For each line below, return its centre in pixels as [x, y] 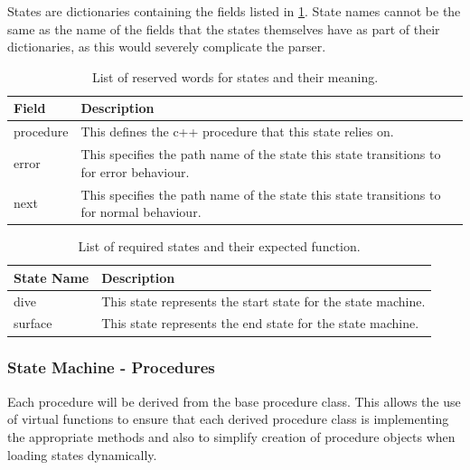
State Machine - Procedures [111, 367]
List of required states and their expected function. [219, 246]
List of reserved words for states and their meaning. [235, 76]
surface [33, 323]
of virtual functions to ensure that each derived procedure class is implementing [228, 419]
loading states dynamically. [82, 454]
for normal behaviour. [141, 212]
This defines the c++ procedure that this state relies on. [237, 132]
